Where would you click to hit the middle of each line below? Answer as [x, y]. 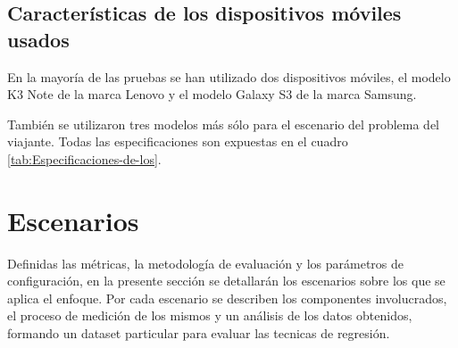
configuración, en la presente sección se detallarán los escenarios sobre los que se [226, 281]
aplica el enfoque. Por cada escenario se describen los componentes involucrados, [227, 298]
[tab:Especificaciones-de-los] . [84, 158]
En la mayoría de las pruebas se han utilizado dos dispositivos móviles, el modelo [229, 76]
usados [38, 39]
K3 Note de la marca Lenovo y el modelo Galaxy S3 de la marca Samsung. [212, 94]
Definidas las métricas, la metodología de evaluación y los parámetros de [205, 263]
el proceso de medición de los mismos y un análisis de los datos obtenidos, [210, 315]
